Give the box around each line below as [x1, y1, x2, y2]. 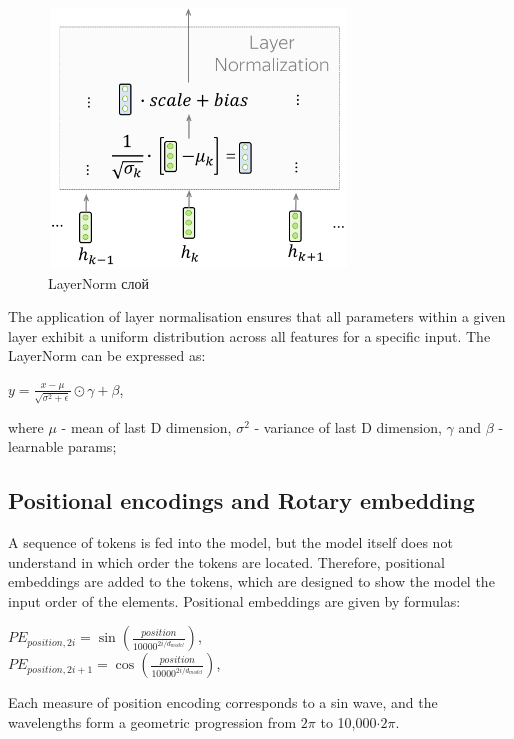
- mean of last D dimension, [61, 416, 232, 437]
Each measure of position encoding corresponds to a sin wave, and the [8, 692, 438, 713]
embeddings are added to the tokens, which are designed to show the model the [8, 571, 495, 592]
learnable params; [8, 436, 117, 457]
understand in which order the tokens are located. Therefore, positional [8, 551, 445, 572]
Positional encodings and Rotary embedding [8, 485, 475, 516]
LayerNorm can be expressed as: [8, 345, 206, 366]
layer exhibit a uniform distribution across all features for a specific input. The [8, 325, 491, 346]
